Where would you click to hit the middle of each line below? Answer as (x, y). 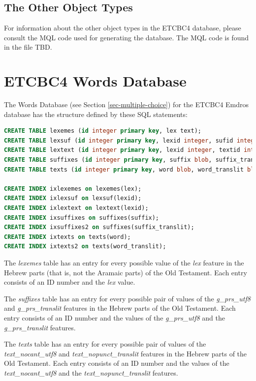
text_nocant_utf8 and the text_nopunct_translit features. (91, 372)
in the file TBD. (28, 47)
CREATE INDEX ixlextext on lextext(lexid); (76, 208)
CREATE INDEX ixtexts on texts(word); (67, 237)
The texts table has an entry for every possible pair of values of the (105, 344)
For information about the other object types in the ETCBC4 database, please (123, 28)
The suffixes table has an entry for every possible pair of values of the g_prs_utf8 (127, 298)
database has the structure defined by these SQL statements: (96, 114)
